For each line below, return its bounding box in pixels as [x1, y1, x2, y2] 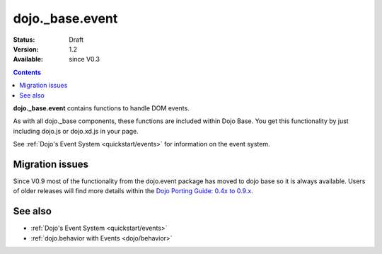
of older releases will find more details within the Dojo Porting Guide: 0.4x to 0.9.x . [13, 187, 254, 195]
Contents [13, 68, 42, 76]
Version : [13, 45, 39, 53]
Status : [13, 35, 35, 44]
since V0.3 [69, 55, 100, 64]
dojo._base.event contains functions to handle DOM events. [13, 103, 190, 112]
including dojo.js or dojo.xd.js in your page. [13, 127, 139, 135]
